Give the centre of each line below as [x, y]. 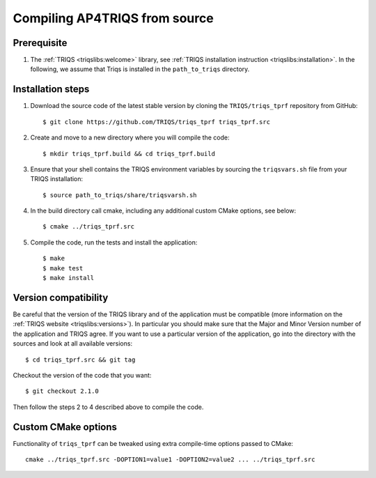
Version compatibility [61, 297]
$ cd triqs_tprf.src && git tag [80, 360]
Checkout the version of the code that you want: [82, 375]
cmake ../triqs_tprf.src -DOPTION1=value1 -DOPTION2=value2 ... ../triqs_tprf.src [170, 459]
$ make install [69, 278]
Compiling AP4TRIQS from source [113, 18]
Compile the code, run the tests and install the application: [114, 242]
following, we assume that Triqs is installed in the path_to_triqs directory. [140, 69]
